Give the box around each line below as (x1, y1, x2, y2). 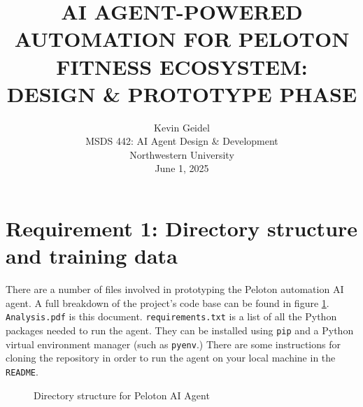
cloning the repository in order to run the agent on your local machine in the (6, 350, 336, 365)
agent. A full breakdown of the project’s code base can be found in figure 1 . (6, 295, 329, 310)
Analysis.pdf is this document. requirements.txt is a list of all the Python (6, 309, 337, 324)
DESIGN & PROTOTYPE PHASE (6, 79, 357, 108)
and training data (6, 241, 178, 270)
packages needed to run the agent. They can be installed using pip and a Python (6, 323, 354, 338)
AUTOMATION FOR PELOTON (14, 24, 350, 53)
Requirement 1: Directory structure (6, 214, 358, 243)
